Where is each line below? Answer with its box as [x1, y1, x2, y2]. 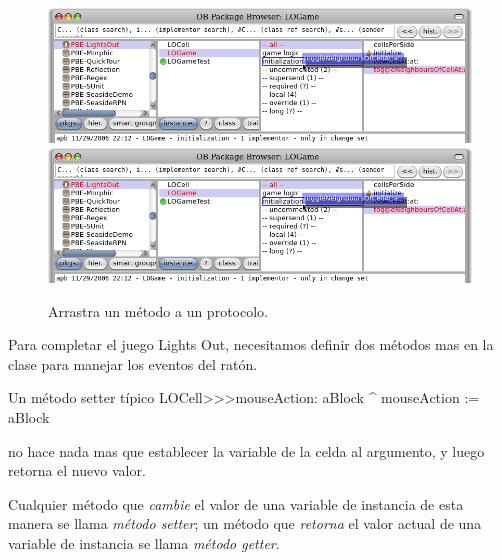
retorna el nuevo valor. [8, 460, 146, 481]
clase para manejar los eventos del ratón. [8, 353, 258, 374]
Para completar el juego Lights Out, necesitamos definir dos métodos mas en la [8, 334, 494, 355]
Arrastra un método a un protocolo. [48, 300, 268, 321]
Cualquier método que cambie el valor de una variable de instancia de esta [8, 493, 464, 514]
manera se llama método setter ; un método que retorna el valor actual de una [8, 513, 482, 534]
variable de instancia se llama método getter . [8, 533, 280, 554]
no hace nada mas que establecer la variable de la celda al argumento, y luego [8, 440, 485, 461]
